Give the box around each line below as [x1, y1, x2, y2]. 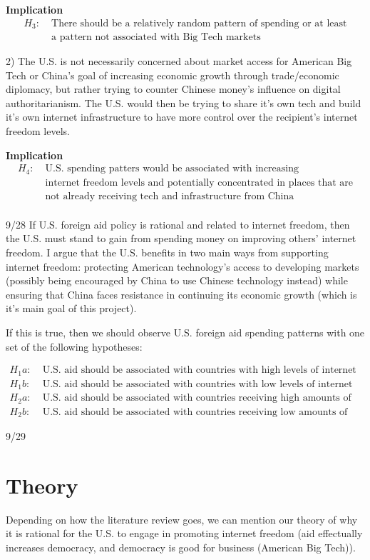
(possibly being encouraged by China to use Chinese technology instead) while [6, 273, 348, 288]
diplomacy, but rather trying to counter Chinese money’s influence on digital [6, 81, 341, 96]
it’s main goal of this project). [6, 301, 137, 316]
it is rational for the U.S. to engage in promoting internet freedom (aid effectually [6, 526, 363, 541]
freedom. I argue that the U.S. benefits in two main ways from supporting [6, 245, 329, 260]
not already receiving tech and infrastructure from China [45, 191, 294, 201]
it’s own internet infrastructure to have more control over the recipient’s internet [6, 109, 358, 124]
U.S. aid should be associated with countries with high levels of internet [42, 365, 356, 376]
